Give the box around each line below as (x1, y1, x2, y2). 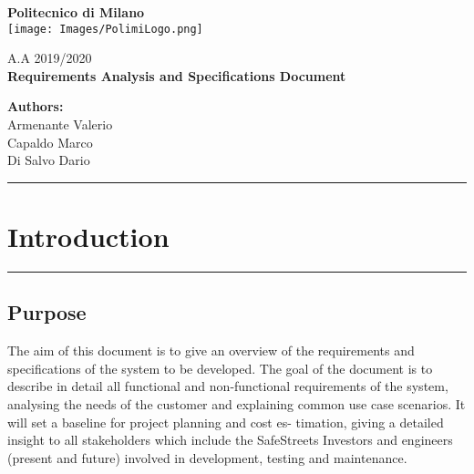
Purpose (7, 298, 87, 326)
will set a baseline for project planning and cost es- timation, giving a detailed (7, 412, 444, 431)
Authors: (7, 97, 64, 116)
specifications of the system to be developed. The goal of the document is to (7, 358, 433, 377)
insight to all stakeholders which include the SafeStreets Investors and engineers (7, 430, 453, 449)
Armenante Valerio (7, 115, 113, 134)
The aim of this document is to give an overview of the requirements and (7, 341, 415, 360)
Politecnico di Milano (7, 3, 145, 21)
